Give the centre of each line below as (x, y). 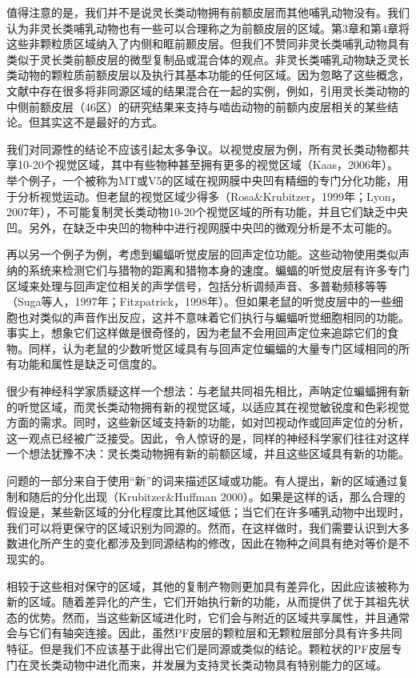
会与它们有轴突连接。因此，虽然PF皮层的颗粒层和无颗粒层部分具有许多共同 (204, 633)
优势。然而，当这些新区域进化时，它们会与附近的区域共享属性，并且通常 (219, 617)
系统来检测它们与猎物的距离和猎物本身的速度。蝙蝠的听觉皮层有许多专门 (219, 269)
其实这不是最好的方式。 (101, 122)
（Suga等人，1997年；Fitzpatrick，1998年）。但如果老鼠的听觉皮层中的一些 (200, 301)
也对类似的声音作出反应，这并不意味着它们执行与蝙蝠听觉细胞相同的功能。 (213, 317)
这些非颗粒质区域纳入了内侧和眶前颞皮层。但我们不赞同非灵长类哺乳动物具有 (208, 44)
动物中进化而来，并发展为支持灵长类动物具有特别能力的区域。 (224, 664)
